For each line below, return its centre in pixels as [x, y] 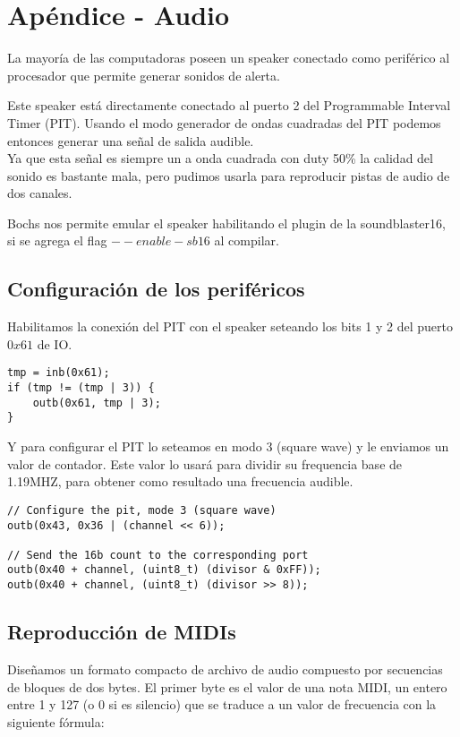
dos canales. [40, 193]
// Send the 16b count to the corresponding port [158, 555]
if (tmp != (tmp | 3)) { [81, 388]
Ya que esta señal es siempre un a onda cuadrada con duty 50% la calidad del [220, 158]
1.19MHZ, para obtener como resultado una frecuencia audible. [180, 481]
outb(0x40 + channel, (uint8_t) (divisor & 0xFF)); [164, 570]
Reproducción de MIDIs [122, 632]
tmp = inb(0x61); [59, 373]
